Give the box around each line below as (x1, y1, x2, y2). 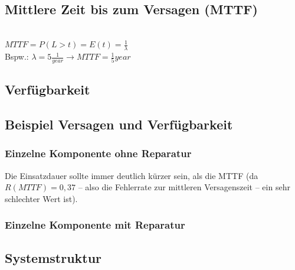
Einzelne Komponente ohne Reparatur (5, 146, 192, 161)
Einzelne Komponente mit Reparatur (5, 217, 185, 232)
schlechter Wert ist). (5, 192, 78, 204)
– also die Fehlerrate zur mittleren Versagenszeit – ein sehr (78, 181, 290, 193)
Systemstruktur (5, 248, 102, 266)
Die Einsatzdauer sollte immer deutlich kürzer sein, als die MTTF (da (5, 169, 258, 181)
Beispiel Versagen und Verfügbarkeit (5, 115, 233, 134)
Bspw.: (5, 50, 29, 63)
